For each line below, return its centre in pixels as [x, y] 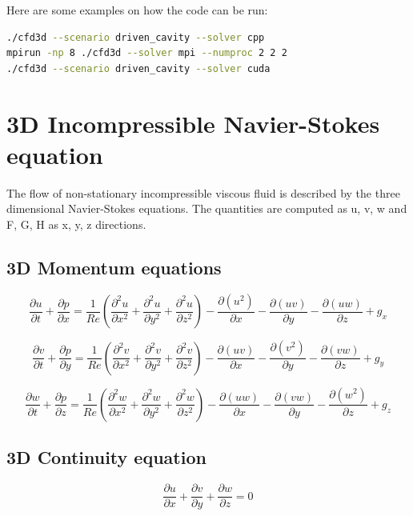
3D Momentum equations [114, 267]
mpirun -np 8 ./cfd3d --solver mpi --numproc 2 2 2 [147, 53]
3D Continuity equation [106, 457]
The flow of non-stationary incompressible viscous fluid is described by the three [203, 192]
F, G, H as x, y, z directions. [76, 224]
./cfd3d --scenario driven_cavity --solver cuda [138, 68]
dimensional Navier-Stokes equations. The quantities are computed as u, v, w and [207, 208]
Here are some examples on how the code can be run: [137, 10]
